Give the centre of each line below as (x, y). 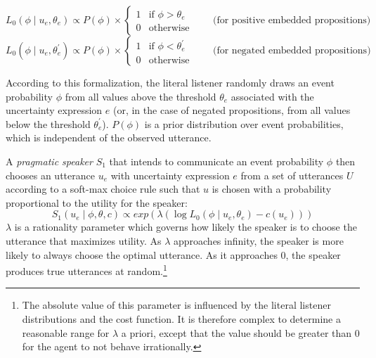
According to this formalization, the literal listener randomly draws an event (170, 82)
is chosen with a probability (272, 189)
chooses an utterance (50, 175)
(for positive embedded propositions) (292, 20)
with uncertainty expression (170, 175)
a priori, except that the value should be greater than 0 (240, 332)
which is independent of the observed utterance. (109, 138)
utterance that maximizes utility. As (84, 240)
